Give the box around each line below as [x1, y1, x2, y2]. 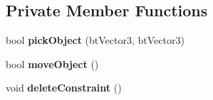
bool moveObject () [6, 56, 99, 71]
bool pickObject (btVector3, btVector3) [6, 33, 185, 48]
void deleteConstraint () [6, 80, 122, 95]
